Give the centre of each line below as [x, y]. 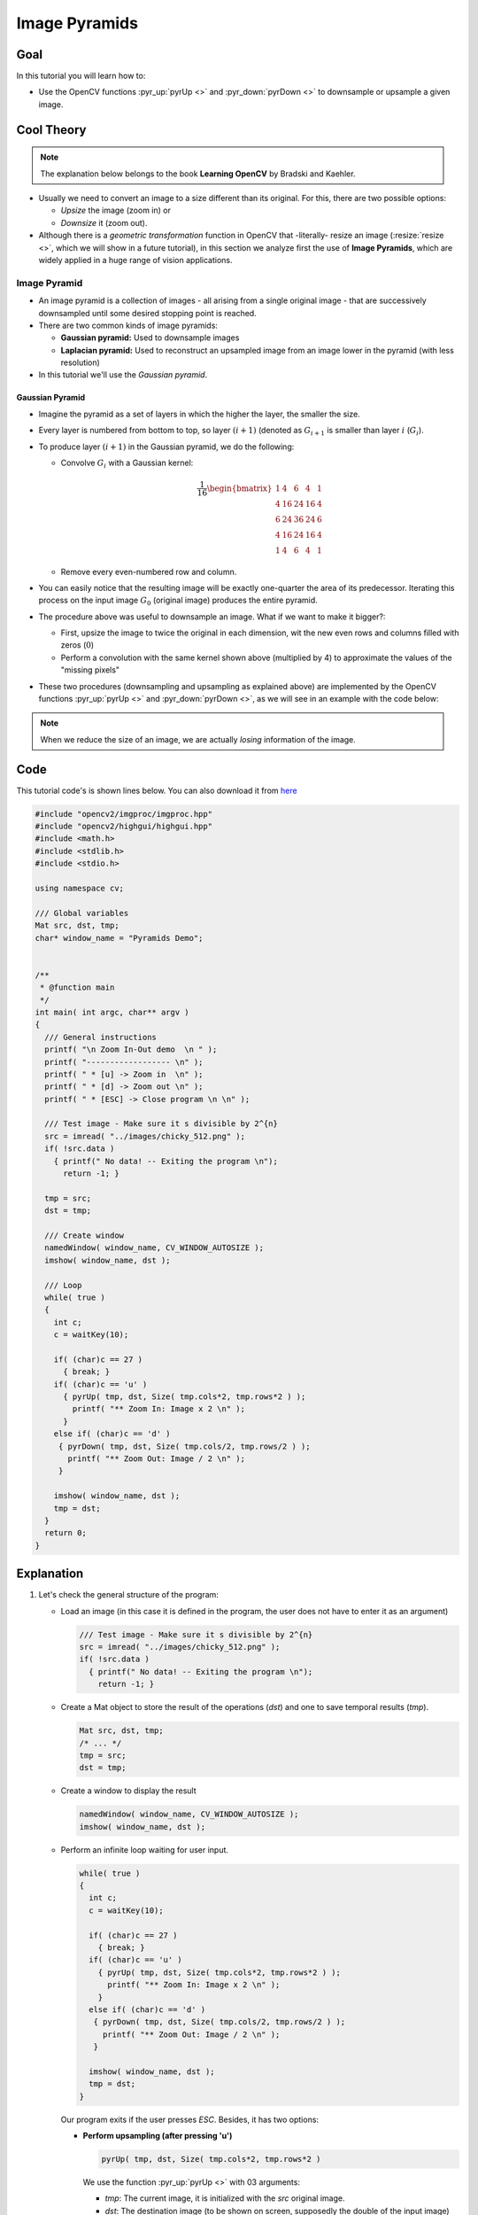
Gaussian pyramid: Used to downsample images [150, 338]
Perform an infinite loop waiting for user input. [145, 1850]
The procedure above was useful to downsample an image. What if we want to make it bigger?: [212, 617]
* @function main [77, 987]
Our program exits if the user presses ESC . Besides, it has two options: [189, 2119]
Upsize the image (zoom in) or [116, 210]
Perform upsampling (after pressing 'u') [158, 2136]
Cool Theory [51, 130]
